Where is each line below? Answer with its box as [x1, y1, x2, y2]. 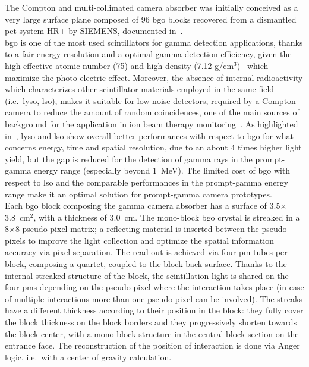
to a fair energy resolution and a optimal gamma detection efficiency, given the [5, 48, 292, 60]
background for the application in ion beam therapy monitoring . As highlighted [5, 117, 298, 130]
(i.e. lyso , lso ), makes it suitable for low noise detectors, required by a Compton [5, 94, 296, 106]
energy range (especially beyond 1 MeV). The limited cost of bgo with [33, 164, 291, 177]
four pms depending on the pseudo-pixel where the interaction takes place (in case [5, 281, 304, 293]
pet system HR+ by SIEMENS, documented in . [5, 24, 183, 37]
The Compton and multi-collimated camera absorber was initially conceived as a [5, 1, 298, 13]
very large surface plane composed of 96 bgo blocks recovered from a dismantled [5, 12, 297, 25]
